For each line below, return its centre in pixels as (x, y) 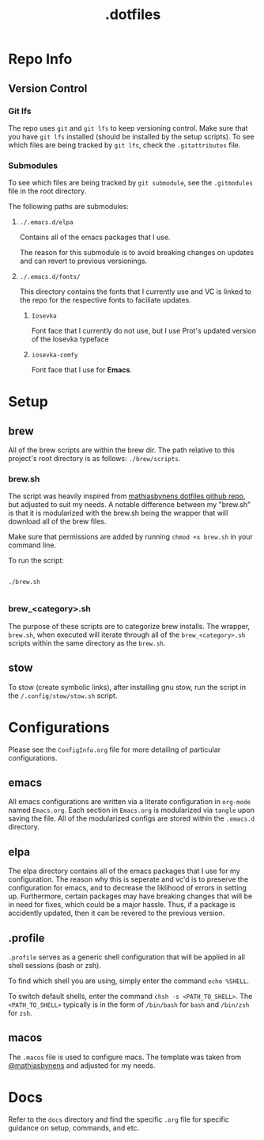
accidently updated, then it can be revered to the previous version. (117, 913)
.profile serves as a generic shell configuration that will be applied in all (126, 957)
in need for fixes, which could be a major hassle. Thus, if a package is (122, 905)
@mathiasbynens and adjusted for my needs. (82, 1065)
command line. (32, 545)
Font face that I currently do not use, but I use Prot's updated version (144, 331)
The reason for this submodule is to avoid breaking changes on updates (137, 253)
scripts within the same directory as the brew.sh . (87, 642)
